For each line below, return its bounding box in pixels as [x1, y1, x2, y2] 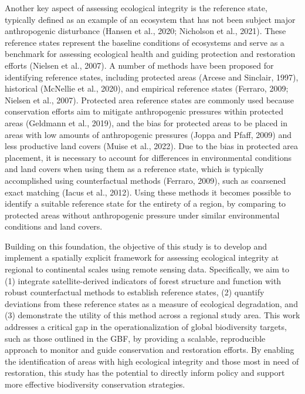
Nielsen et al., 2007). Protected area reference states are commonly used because [5, 93, 294, 106]
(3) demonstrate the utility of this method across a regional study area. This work [5, 309, 300, 321]
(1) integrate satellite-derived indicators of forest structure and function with [5, 274, 282, 287]
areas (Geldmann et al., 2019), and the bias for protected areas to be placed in [5, 116, 287, 129]
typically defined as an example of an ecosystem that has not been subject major [5, 13, 296, 25]
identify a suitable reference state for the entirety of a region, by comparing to [5, 197, 286, 210]
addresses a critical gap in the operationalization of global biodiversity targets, [5, 321, 287, 333]
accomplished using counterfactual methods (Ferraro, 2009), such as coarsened [5, 174, 286, 186]
